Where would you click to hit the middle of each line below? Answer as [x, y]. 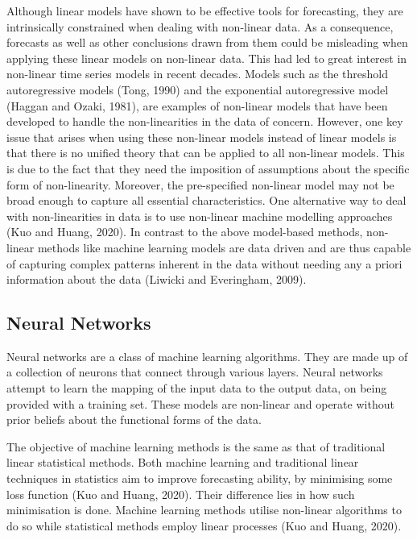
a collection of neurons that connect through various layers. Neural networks [195, 372]
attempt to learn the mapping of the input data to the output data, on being [197, 388]
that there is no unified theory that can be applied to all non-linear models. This [206, 153]
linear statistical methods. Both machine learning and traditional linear [183, 462]
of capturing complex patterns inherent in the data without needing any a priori [204, 263]
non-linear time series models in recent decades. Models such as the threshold [197, 74]
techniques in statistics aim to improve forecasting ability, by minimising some [200, 478]
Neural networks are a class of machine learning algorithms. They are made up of [207, 356]
